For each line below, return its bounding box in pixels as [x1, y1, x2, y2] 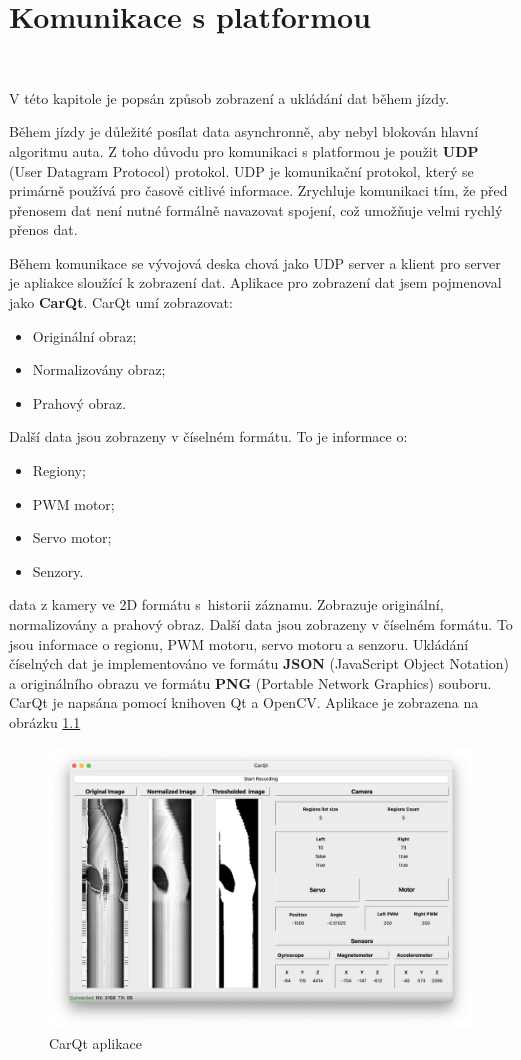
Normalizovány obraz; [32, 359, 166, 380]
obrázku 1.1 [9, 711, 81, 732]
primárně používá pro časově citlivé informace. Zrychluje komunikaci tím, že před [9, 180, 508, 201]
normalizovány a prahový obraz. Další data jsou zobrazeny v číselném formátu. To [9, 614, 513, 634]
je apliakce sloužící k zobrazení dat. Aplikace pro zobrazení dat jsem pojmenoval [9, 272, 502, 293]
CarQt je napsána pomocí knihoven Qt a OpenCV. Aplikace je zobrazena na [9, 692, 479, 713]
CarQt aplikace [49, 1032, 142, 1053]
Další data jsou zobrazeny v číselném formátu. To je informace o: [9, 426, 408, 447]
